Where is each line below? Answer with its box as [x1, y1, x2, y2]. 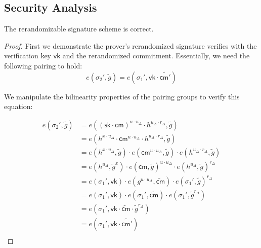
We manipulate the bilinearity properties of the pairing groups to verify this [4, 91, 240, 101]
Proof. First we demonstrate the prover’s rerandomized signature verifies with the [4, 40, 257, 51]
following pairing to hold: [4, 60, 82, 70]
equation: [4, 101, 33, 112]
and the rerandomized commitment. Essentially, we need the [62, 50, 250, 61]
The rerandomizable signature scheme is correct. [4, 23, 154, 34]
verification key [4, 50, 51, 61]
